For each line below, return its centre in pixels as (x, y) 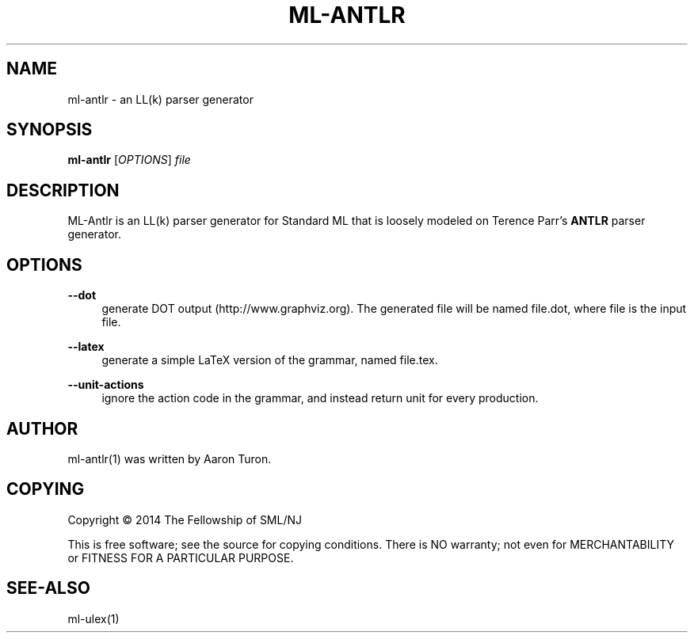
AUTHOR (42, 428)
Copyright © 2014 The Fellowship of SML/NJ (185, 519)
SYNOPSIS (50, 130)
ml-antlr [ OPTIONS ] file (129, 160)
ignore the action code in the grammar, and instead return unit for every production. (320, 398)
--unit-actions (106, 385)
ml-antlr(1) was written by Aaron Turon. (170, 458)
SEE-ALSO (48, 588)
